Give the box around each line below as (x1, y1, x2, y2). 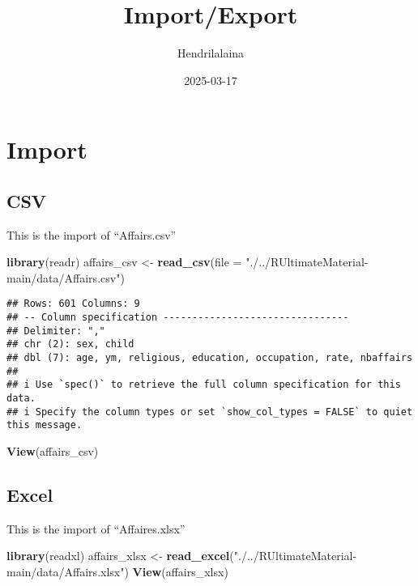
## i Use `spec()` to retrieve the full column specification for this (6, 379, 401, 391)
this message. (6, 419, 83, 431)
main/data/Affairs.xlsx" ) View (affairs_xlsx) (6, 563, 228, 580)
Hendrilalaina (177, 45, 245, 62)
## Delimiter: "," (6, 325, 105, 337)
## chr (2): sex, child (6, 338, 134, 350)
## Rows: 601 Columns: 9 (6, 298, 140, 310)
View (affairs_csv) (6, 443, 99, 460)
